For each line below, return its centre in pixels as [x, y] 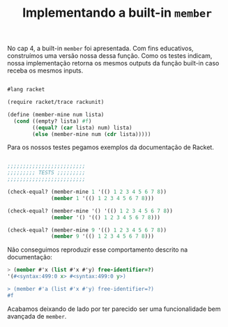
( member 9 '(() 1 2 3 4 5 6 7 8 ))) [103, 236]
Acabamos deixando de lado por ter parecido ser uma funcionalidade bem [114, 309]
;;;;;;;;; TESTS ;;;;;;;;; [46, 173]
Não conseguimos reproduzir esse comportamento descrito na [98, 250]
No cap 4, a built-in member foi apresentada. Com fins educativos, [100, 48]
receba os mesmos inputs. [45, 70]
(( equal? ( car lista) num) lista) [82, 128]
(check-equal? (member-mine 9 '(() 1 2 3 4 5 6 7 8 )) [87, 230]
